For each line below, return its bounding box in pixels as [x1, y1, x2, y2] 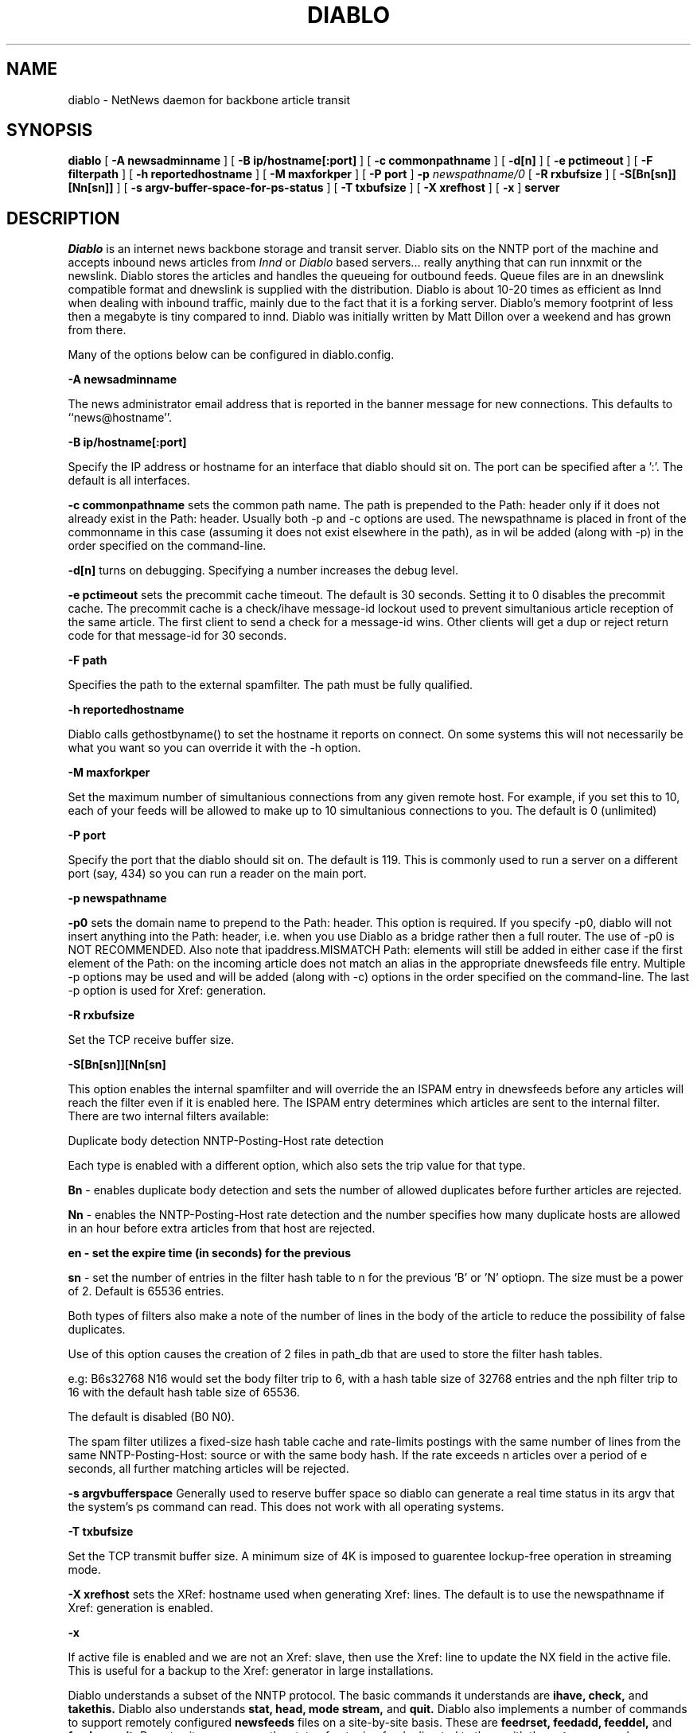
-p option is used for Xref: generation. [68, 983, 267, 998]
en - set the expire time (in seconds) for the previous [68, 1246, 352, 1260]
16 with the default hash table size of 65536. [68, 1385, 300, 1400]
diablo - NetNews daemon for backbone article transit [68, 92, 350, 107]
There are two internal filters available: [68, 1109, 270, 1124]
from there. [68, 323, 127, 337]
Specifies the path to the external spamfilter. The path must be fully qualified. [68, 678, 473, 692]
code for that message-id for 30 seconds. [68, 629, 287, 643]
